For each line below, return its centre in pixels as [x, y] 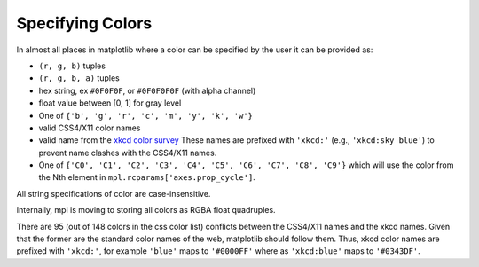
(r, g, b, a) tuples [79, 78]
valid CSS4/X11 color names [90, 128]
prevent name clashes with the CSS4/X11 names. [128, 153]
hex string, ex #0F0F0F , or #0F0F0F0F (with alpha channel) [147, 90]
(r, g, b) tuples [72, 66]
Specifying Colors [84, 23]
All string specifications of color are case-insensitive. [114, 193]
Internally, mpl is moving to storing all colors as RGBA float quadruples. [146, 210]
